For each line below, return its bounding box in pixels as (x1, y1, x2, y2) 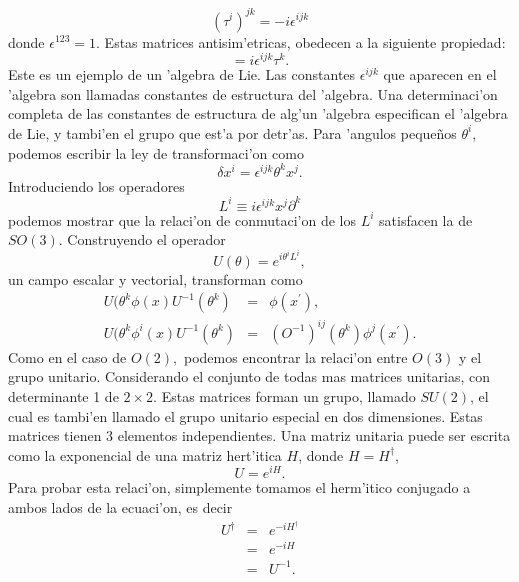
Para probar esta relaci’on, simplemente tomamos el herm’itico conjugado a (8, 477, 471, 498)
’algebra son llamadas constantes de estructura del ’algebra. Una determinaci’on (8, 83, 498, 104)
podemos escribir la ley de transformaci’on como (8, 142, 304, 163)
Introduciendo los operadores (8, 175, 185, 196)
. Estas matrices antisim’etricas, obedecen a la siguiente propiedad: (96, 31, 506, 52)
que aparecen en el (383, 64, 497, 85)
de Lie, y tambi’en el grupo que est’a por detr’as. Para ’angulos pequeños (8, 122, 457, 143)
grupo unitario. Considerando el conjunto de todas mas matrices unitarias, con (8, 366, 491, 387)
